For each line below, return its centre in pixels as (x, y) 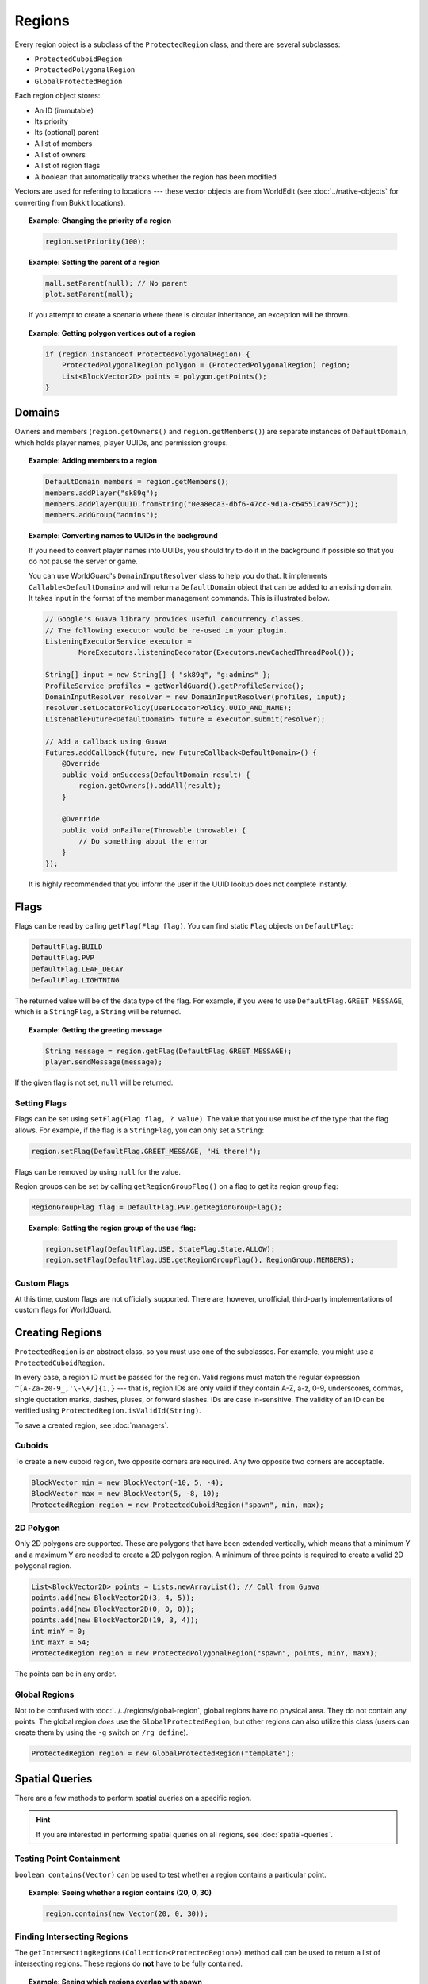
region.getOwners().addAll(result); (150, 786)
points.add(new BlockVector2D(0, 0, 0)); (113, 1609)
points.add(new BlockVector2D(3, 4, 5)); (113, 1598)
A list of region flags (67, 166)
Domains (37, 413)
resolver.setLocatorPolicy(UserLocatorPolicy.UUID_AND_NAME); (168, 708)
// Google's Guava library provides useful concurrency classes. (175, 619)
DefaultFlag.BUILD (67, 947)
